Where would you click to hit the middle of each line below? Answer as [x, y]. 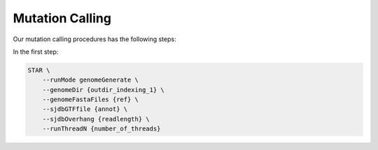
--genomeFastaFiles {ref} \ [91, 100]
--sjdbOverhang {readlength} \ [96, 119]
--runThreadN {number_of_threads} [101, 129]
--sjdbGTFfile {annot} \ [85, 109]
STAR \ [39, 70]
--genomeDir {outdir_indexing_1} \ [103, 90]
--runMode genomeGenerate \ [91, 80]
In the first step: [36, 52]
